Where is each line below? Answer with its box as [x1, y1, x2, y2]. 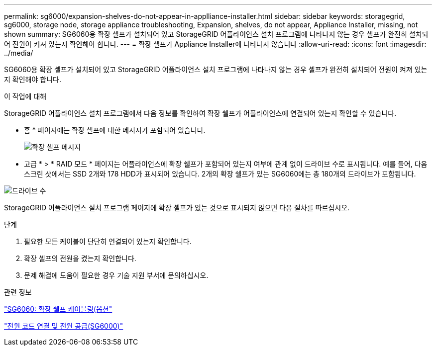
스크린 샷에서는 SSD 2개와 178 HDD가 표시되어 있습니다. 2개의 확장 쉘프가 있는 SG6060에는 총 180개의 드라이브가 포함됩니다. [24, 170, 416, 178]
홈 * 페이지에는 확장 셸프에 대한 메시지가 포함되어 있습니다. [24, 126, 206, 134]
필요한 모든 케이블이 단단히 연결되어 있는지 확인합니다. [24, 237, 192, 246]
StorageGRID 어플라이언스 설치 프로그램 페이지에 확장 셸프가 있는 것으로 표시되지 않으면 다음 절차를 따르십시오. [4, 203, 350, 212]
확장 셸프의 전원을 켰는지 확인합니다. [24, 254, 136, 262]
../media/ [4, 49, 33, 57]
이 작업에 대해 [4, 92, 47, 100]
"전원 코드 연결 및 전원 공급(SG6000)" [4, 322, 123, 330]
